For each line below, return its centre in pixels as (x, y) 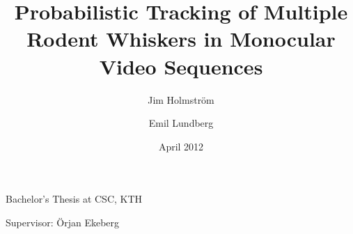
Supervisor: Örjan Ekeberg (63, 222)
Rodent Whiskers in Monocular (181, 39)
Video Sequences (181, 66)
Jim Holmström (181, 99)
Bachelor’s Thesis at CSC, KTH (74, 199)
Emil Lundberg (181, 123)
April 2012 (181, 146)
